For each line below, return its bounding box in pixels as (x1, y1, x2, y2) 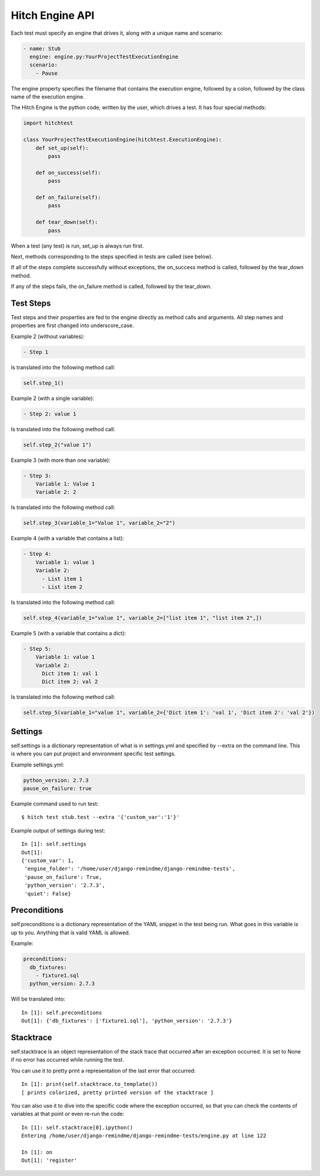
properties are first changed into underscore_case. (11, 322, 135, 329)
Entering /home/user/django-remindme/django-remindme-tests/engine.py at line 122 (21, 1132, 266, 1139)
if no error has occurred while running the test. (11, 1056, 125, 1063)
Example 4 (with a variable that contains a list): (11, 535, 125, 542)
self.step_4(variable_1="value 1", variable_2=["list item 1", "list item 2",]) (23, 615, 262, 621)
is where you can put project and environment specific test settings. (11, 750, 176, 757)
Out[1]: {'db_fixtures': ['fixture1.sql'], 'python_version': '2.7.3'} (21, 1018, 232, 1025)
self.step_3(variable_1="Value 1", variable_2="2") (23, 520, 176, 527)
